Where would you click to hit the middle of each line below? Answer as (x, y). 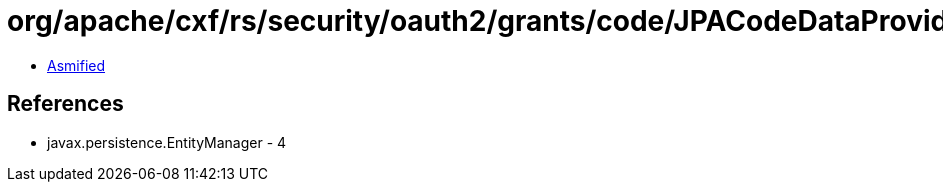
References (65, 104)
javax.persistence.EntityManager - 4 (167, 142)
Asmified (76, 65)
